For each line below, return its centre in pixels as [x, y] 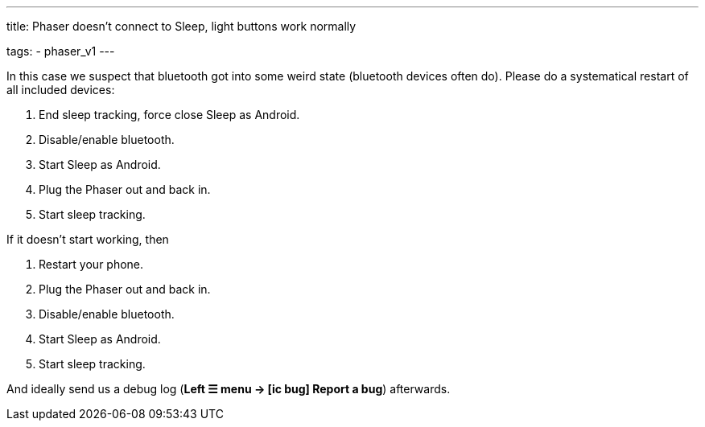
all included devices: [61, 90]
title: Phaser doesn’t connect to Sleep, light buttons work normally [181, 26]
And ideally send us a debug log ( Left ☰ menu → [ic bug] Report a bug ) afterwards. [229, 389]
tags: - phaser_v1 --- [61, 51]
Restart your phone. [91, 264]
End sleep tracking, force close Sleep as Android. [169, 115]
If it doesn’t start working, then [88, 239]
